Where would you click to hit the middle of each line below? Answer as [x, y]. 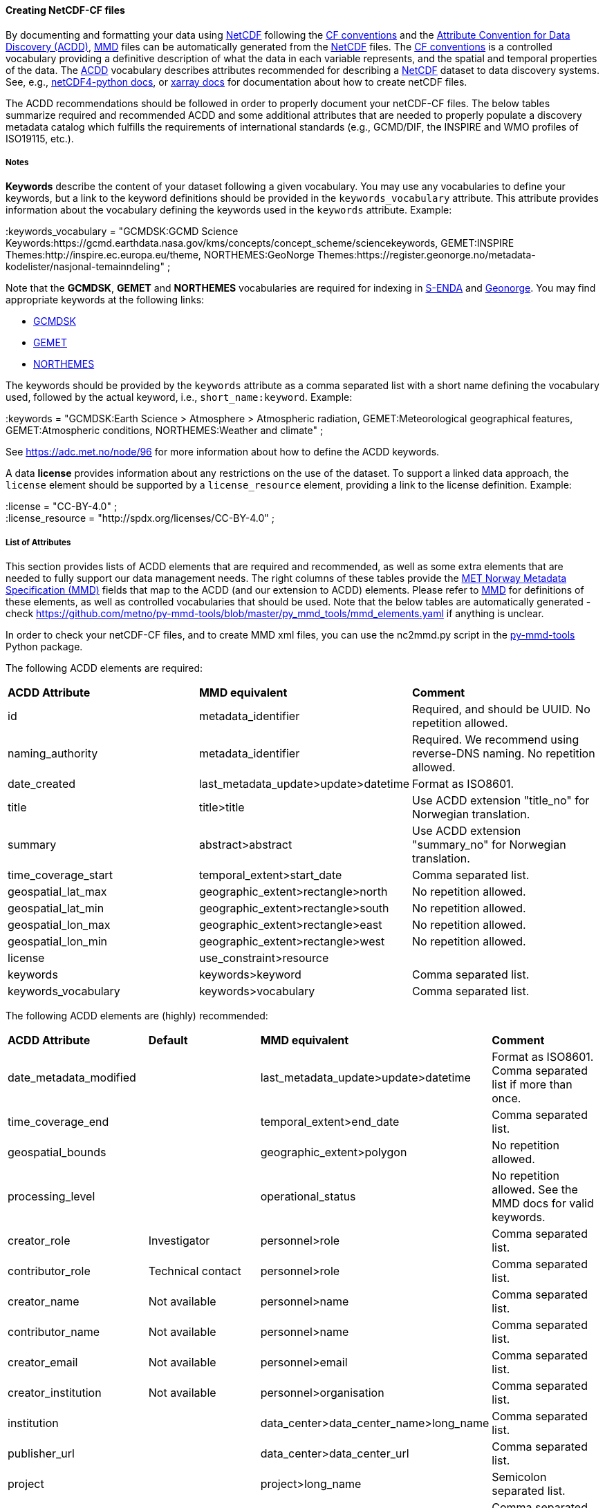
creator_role [39, 1241]
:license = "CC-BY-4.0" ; [62, 507]
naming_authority [53, 754]
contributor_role [49, 1271]
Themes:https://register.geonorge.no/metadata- [426, 255]
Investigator [179, 1241]
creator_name [44, 1302]
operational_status [308, 1197]
